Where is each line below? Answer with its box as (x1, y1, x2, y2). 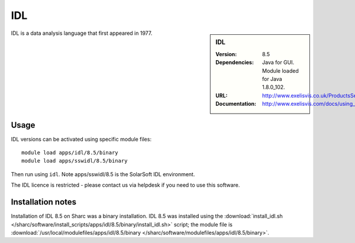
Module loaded (262, 67, 299, 74)
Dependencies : (215, 59, 254, 66)
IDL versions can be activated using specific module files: (11, 135, 152, 142)
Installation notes (11, 197, 77, 207)
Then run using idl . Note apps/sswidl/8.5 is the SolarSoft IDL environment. (11, 170, 195, 177)
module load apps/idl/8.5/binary (21, 150, 118, 156)
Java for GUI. (262, 59, 295, 66)
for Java (262, 75, 282, 82)
